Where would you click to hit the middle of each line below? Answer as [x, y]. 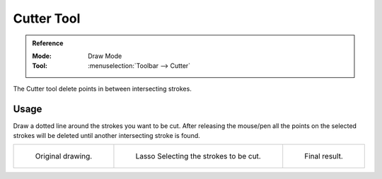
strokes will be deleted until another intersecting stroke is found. [107, 136]
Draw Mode [105, 56]
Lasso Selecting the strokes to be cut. [198, 156]
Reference [48, 43]
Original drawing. [64, 156]
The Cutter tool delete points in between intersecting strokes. [103, 88]
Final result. [324, 156]
